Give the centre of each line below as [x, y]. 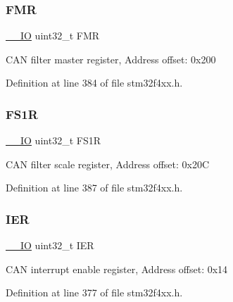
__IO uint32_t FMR [53, 36]
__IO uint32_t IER [50, 245]
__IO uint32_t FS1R [53, 140]
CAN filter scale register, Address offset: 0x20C [108, 164]
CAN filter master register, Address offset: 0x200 [111, 59]
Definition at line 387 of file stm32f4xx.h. [94, 188]
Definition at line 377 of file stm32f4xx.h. [94, 292]
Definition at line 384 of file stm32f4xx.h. [94, 83]
